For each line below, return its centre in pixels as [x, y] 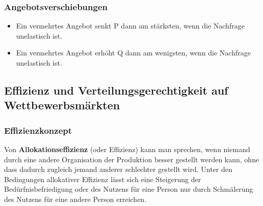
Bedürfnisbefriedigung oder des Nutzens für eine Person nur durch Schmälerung [129, 189]
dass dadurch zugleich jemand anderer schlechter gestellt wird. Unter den [118, 169]
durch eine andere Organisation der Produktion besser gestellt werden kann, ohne [132, 159]
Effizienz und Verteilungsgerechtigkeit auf [116, 90]
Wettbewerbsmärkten [62, 105]
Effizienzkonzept [38, 130]
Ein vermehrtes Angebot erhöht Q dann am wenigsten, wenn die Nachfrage [133, 53]
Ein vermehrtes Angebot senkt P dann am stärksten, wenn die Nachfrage [130, 26]
